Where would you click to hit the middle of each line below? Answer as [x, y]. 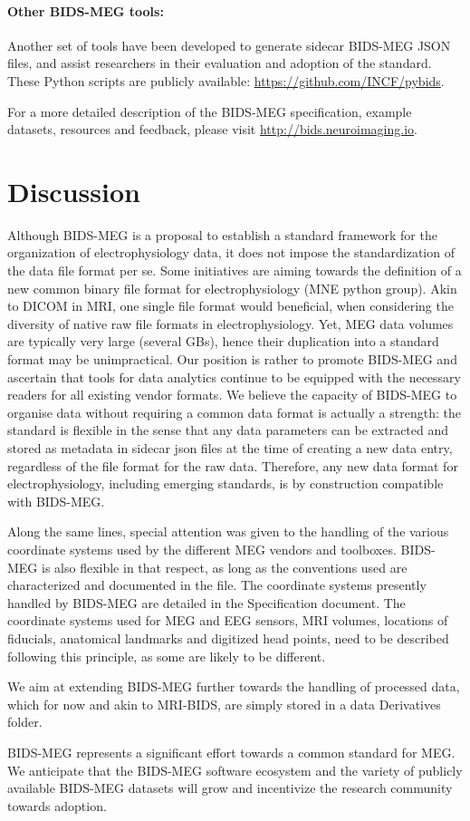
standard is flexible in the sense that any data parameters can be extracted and [228, 430]
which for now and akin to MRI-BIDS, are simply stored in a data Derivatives [224, 704]
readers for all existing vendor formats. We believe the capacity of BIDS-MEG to [232, 395]
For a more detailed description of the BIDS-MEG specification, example [210, 111]
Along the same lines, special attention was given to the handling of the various [228, 531]
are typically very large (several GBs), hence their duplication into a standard [223, 341]
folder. [25, 722]
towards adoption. [57, 805]
